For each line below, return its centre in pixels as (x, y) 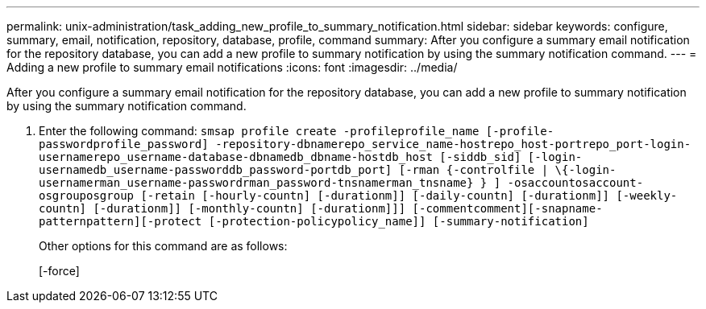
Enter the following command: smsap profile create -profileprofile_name (259, 131)
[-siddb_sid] (480, 157)
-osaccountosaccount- (575, 183)
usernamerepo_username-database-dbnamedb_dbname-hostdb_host (236, 157)
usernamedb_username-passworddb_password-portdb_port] (216, 170)
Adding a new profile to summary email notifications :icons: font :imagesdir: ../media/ (232, 67)
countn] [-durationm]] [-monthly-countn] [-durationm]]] (222, 208)
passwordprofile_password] (124, 144)
